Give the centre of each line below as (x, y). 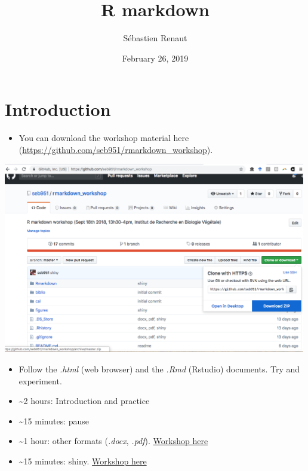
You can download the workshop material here (104, 138)
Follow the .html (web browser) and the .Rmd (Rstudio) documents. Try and (159, 368)
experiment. (40, 380)
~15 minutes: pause (54, 420)
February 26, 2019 (155, 58)
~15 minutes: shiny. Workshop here (83, 461)
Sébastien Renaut (155, 38)
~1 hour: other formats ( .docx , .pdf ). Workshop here (113, 441)
